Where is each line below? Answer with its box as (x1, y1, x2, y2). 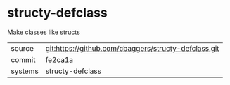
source (11, 43, 34, 53)
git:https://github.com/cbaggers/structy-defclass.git (45, 43, 219, 53)
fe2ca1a (45, 54, 74, 64)
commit (11, 54, 36, 64)
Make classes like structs (7, 28, 81, 36)
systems (11, 66, 39, 76)
